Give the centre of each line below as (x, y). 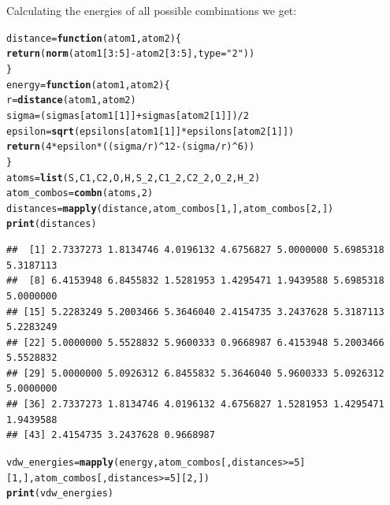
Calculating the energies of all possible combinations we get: (152, 10)
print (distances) (52, 224)
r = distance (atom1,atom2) (71, 100)
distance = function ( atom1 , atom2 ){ (94, 38)
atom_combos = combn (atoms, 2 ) (80, 193)
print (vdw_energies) (60, 494)
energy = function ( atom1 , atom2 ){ (88, 85)
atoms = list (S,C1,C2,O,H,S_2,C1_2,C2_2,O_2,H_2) (134, 178)
